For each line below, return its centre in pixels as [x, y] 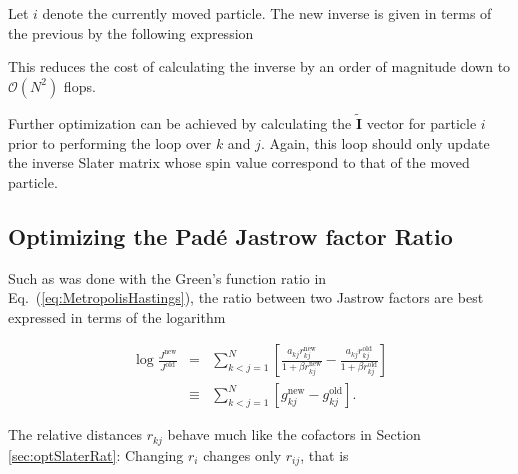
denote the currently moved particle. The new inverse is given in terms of [267, 13]
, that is [324, 454]
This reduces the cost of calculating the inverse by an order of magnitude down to [259, 66]
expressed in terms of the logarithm [117, 316]
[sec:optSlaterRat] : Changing [96, 454]
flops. [79, 85]
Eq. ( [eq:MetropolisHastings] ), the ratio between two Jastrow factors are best [246, 297]
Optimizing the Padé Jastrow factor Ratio [230, 235]
